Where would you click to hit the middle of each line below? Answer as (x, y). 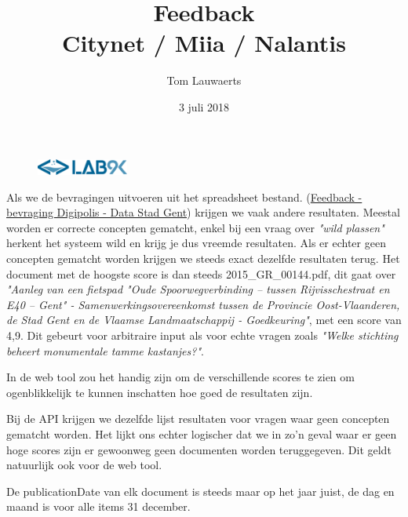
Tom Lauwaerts (204, 80)
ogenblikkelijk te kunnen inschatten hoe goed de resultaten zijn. (160, 392)
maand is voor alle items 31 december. (98, 506)
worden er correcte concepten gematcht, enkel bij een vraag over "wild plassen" (195, 227)
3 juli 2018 (204, 106)
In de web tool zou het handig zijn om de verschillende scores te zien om (180, 377)
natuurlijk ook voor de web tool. (84, 465)
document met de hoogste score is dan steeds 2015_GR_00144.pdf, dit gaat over (201, 273)
